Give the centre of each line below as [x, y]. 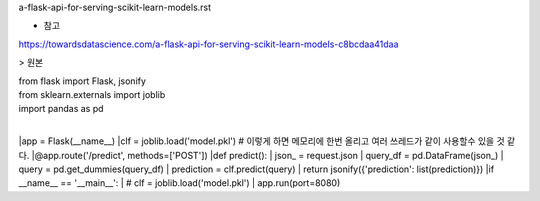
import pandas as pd [61, 109]
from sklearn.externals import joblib [92, 94]
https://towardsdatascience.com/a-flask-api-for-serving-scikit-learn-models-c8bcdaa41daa [208, 44]
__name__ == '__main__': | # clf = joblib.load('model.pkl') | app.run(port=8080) [179, 183]
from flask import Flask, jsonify [82, 81]
